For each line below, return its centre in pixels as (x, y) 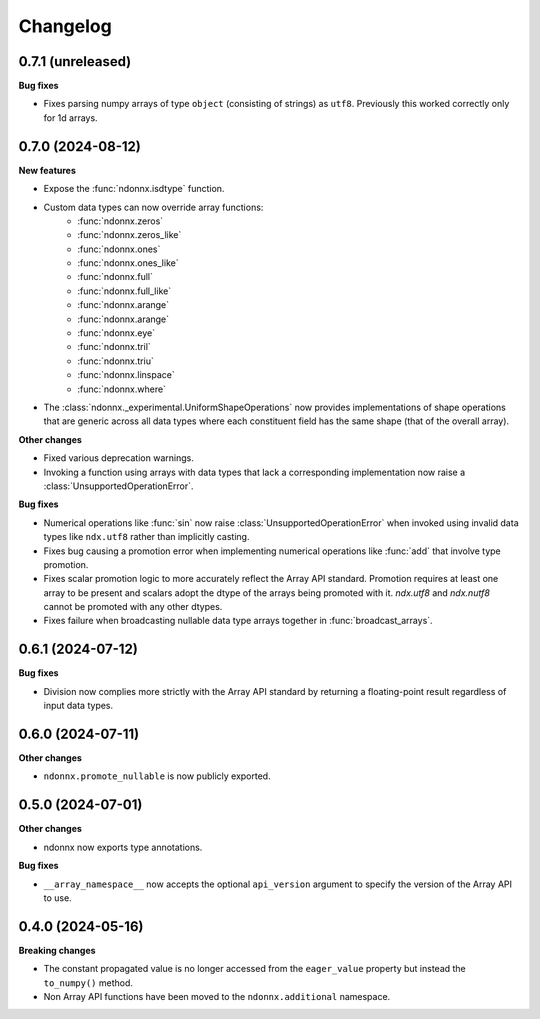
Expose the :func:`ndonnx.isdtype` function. (134, 189)
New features (47, 170)
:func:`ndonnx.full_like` (124, 291)
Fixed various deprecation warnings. (118, 458)
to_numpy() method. (88, 982)
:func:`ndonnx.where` (122, 389)
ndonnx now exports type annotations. (123, 847)
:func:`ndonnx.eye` (116, 333)
